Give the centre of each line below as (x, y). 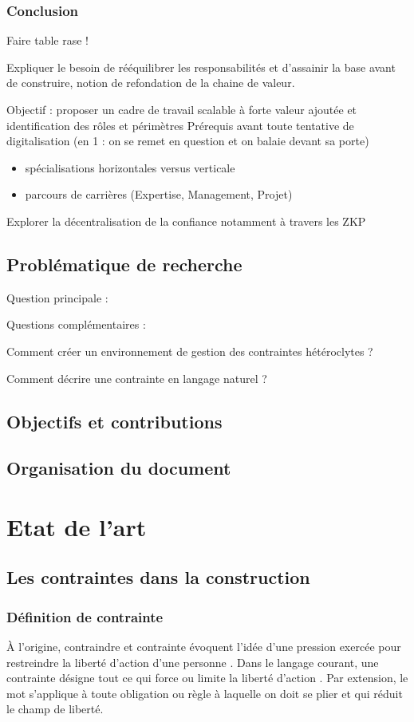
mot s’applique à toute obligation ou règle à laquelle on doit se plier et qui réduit (205, 693)
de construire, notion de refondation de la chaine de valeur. (151, 83)
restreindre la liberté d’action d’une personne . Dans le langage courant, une (193, 662)
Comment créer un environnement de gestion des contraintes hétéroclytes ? (190, 351)
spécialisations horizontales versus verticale (130, 167)
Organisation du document (119, 468)
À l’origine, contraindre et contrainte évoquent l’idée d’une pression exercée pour (204, 647)
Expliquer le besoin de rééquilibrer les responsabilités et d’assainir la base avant (201, 67)
